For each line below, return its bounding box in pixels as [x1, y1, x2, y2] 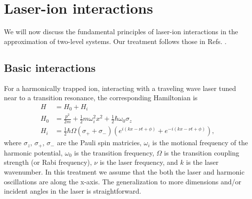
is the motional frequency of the [152, 137, 248, 148]
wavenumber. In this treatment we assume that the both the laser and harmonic [4, 166, 245, 177]
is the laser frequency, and [99, 157, 178, 167]
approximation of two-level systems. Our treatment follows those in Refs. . [4, 36, 227, 46]
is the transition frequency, [74, 147, 155, 157]
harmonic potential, [4, 147, 63, 157]
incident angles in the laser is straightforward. [4, 186, 141, 196]
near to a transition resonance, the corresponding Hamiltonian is [4, 92, 198, 103]
